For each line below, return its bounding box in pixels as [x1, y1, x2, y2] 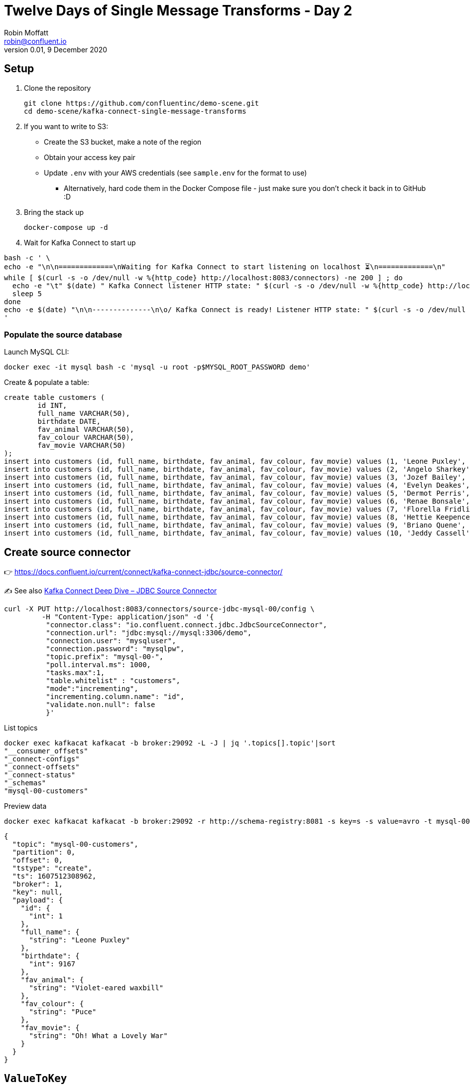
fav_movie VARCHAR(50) [37, 441, 126, 450]
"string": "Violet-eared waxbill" [29, 984, 164, 992]
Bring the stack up [24, 207, 84, 216]
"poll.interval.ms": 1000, [46, 661, 151, 669]
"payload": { [12, 896, 63, 905]
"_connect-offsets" [4, 763, 80, 771]
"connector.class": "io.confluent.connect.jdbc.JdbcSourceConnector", [46, 621, 328, 629]
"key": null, [12, 888, 63, 897]
